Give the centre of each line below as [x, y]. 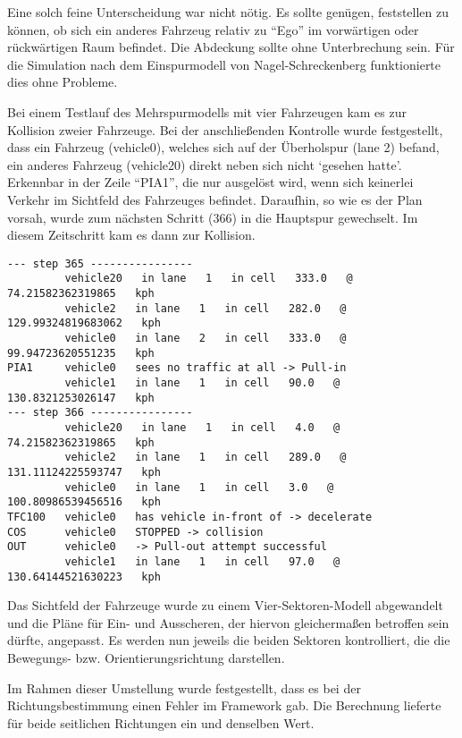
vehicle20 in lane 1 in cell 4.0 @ [202, 427]
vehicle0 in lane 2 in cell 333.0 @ [206, 338]
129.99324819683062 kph [84, 323]
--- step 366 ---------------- [100, 413]
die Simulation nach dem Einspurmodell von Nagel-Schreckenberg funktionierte [224, 64]
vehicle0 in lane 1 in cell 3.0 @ [199, 487]
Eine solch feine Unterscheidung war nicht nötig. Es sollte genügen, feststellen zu [228, 12]
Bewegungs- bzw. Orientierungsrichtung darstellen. [146, 657]
